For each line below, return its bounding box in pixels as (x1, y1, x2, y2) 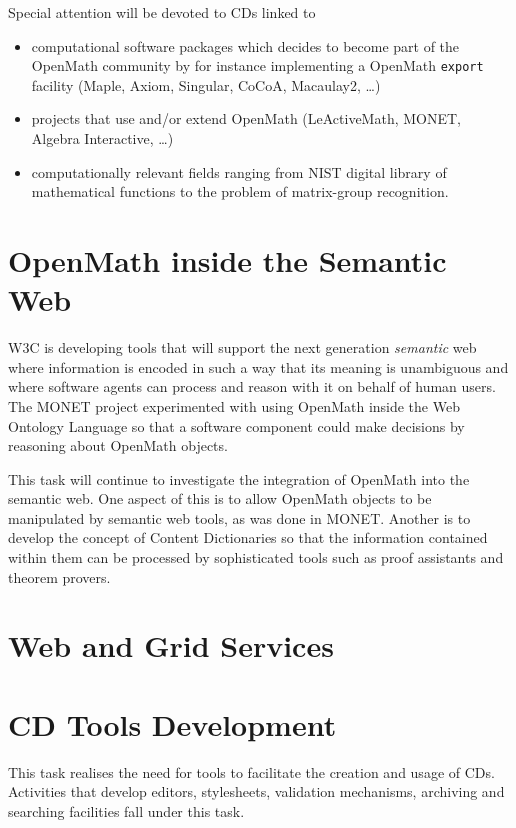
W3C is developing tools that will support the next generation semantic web (8, 337, 477, 358)
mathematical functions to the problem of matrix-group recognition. (31, 181, 449, 202)
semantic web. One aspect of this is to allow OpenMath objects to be (8, 488, 432, 509)
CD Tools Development (8, 703, 337, 744)
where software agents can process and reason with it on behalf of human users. (8, 376, 496, 397)
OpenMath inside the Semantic (8, 240, 447, 280)
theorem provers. (8, 566, 111, 587)
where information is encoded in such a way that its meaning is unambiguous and (8, 356, 509, 377)
